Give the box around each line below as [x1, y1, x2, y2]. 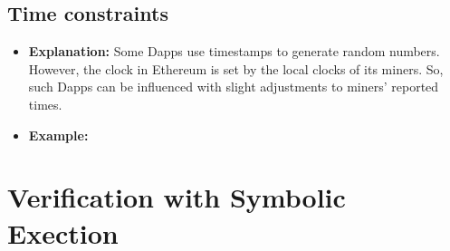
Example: [28, 125, 89, 144]
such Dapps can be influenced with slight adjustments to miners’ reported [28, 77, 439, 96]
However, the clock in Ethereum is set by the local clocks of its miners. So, [28, 59, 444, 78]
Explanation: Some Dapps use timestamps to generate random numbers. [28, 42, 440, 61]
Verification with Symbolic [7, 179, 346, 216]
